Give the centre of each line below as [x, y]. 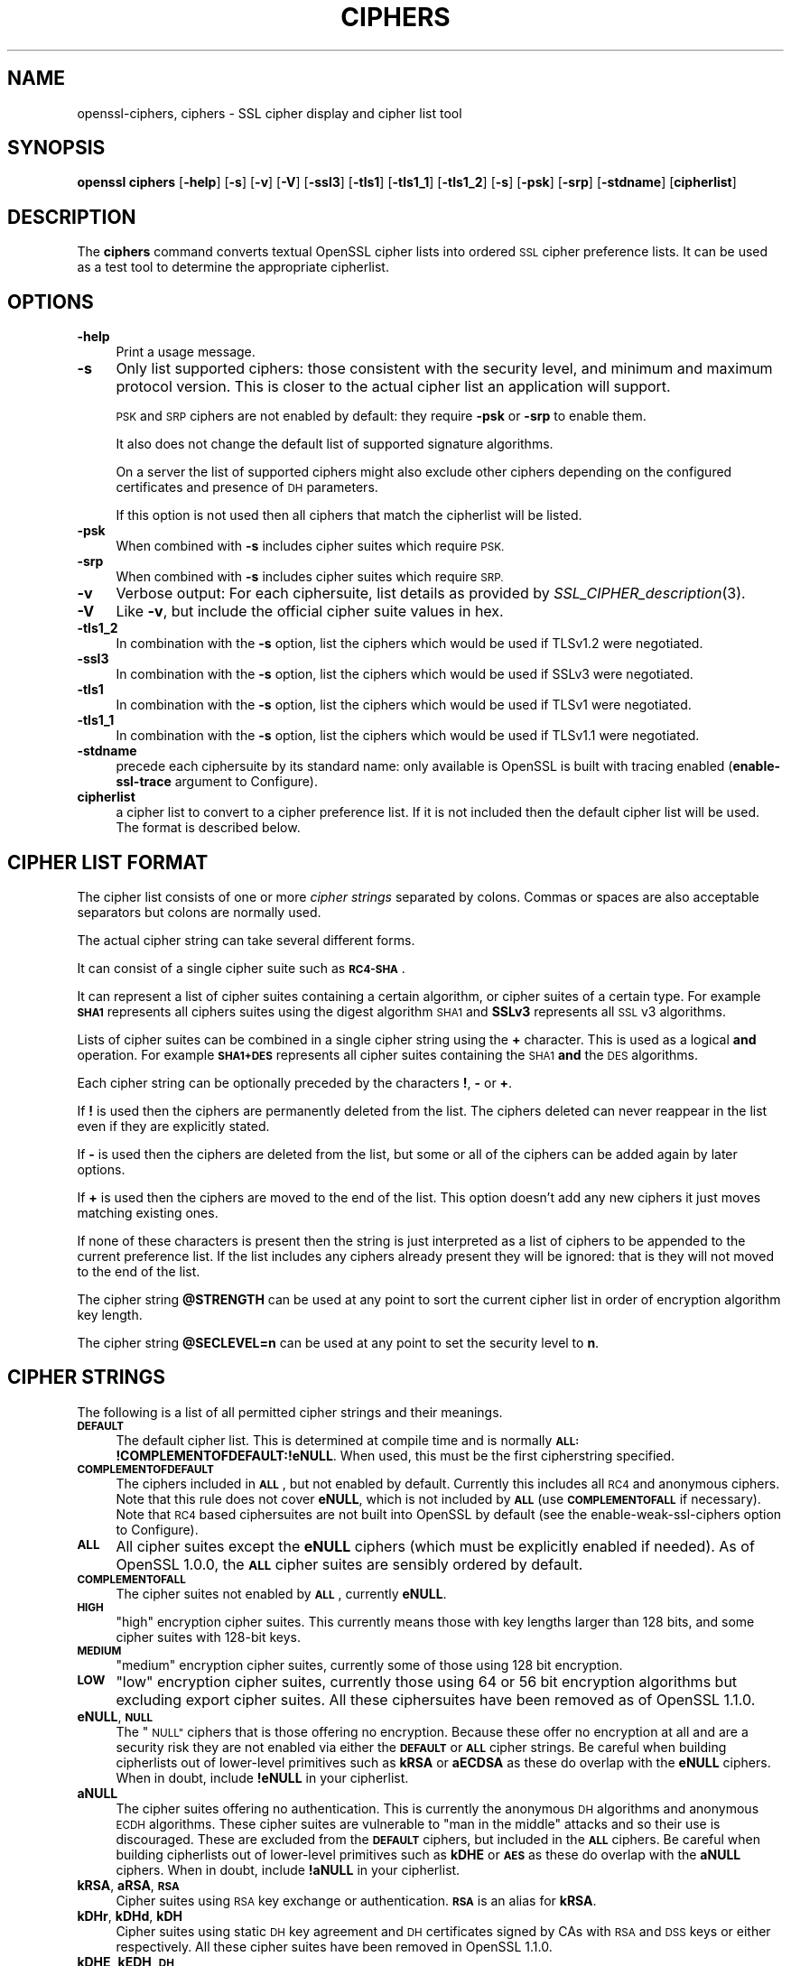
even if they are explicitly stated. [173, 1126]
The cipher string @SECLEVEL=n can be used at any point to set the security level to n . [338, 1342]
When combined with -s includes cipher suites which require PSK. [310, 546]
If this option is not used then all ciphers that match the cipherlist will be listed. [349, 515]
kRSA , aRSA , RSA [128, 1885]
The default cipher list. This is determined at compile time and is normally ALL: [348, 1440]
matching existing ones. [148, 1212]
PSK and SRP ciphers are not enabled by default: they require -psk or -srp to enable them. [381, 416]
